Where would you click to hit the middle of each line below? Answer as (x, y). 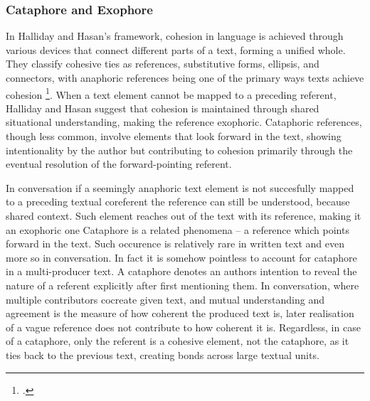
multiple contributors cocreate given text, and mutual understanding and (165, 299)
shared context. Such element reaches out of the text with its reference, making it (184, 215)
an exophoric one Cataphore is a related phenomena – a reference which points (178, 229)
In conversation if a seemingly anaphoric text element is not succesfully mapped (180, 187)
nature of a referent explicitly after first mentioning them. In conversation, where (183, 285)
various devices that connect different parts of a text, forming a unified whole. (176, 49)
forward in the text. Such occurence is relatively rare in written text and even (175, 244)
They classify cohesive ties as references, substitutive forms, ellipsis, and (163, 64)
